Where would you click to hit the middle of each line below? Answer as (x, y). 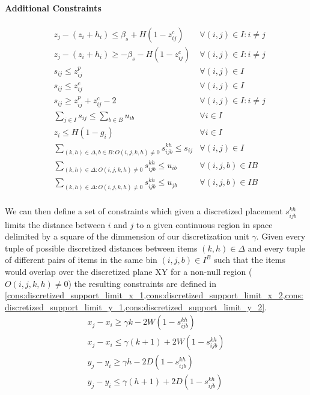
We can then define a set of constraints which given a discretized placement (144, 211)
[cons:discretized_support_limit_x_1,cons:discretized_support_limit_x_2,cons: (154, 295)
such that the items (250, 260)
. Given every (281, 236)
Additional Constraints (53, 8)
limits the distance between (55, 224)
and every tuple (277, 248)
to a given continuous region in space (204, 224)
